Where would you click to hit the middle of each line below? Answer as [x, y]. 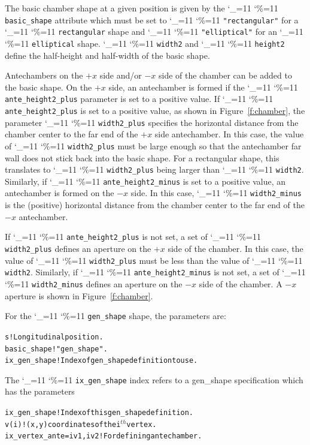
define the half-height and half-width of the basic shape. [107, 55]
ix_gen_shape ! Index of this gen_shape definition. [99, 413]
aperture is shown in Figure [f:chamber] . [79, 295]
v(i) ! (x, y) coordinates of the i [63, 424]
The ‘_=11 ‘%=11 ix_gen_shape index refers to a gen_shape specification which [154, 379]
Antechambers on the [44, 75]
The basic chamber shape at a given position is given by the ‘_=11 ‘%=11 [142, 8]
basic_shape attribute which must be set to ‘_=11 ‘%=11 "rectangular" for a [152, 19]
